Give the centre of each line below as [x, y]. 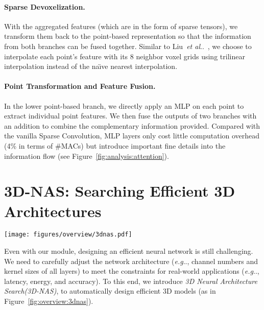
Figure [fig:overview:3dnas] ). [49, 301]
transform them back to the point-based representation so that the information [128, 36]
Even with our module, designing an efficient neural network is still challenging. [129, 251]
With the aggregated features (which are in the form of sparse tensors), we [121, 26]
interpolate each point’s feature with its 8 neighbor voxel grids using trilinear [125, 56]
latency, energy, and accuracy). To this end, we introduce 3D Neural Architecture [131, 281]
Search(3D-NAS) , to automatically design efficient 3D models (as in [110, 291]
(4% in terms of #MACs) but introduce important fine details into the [115, 145]
